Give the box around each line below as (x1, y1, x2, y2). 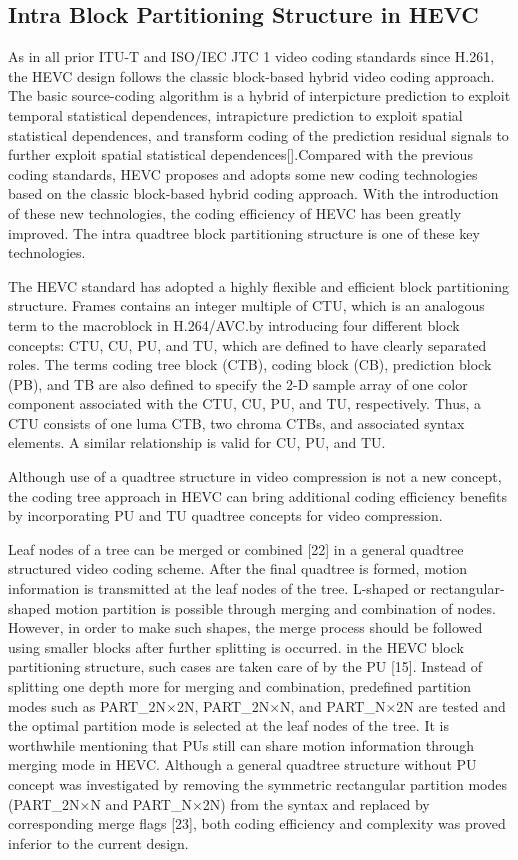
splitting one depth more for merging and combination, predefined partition (8, 676, 472, 697)
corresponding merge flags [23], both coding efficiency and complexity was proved (8, 813, 506, 834)
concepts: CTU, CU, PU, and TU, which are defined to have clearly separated (8, 334, 487, 355)
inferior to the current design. (8, 832, 189, 853)
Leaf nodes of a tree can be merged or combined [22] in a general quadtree (8, 538, 464, 559)
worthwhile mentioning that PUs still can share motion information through (8, 734, 475, 755)
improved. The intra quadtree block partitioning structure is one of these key (8, 222, 480, 243)
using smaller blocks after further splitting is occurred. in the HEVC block (8, 636, 464, 657)
